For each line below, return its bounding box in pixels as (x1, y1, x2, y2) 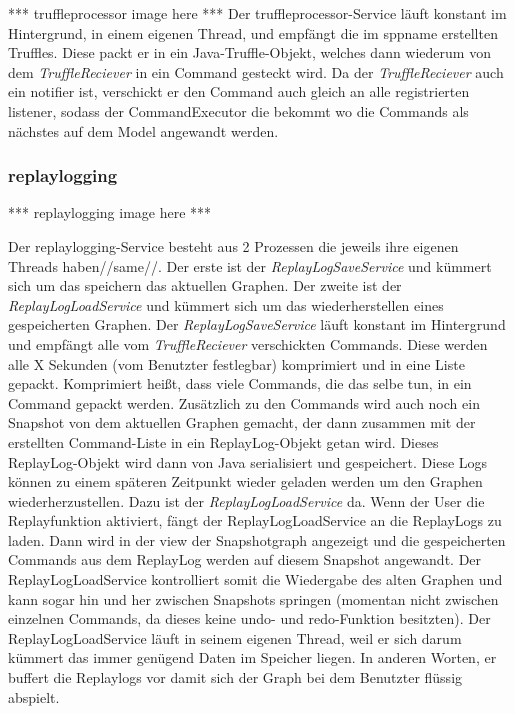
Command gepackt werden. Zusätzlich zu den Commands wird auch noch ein (8, 392, 480, 413)
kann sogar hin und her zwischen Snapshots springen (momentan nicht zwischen (8, 588, 499, 609)
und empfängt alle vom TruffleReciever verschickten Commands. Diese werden (8, 333, 488, 354)
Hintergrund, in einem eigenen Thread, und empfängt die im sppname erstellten (8, 22, 498, 43)
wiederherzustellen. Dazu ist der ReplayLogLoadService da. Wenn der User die (8, 490, 485, 511)
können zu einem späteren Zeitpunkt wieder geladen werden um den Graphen (8, 471, 483, 492)
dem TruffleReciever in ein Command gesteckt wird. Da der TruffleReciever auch (8, 61, 504, 82)
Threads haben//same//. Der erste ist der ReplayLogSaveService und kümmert (8, 255, 492, 276)
